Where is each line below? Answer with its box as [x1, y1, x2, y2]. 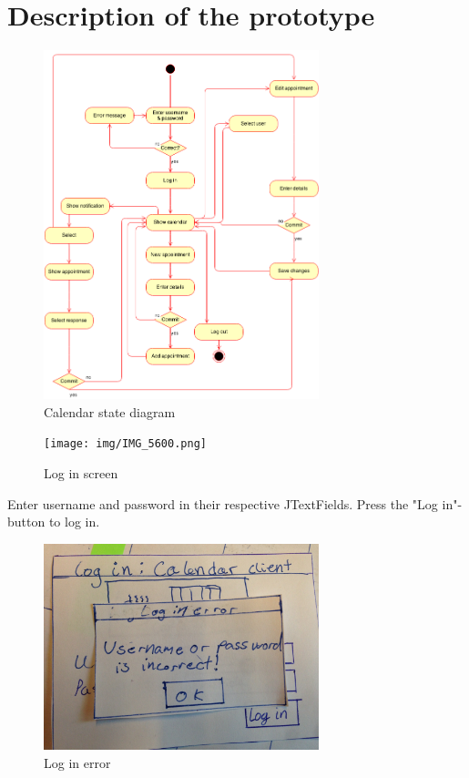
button [7, 512, 46, 531]
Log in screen [44, 463, 118, 482]
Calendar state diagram [44, 402, 176, 421]
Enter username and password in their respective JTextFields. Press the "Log [7, 494, 438, 513]
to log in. [48, 512, 100, 531]
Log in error [44, 753, 111, 773]
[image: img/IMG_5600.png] [44, 437, 207, 451]
